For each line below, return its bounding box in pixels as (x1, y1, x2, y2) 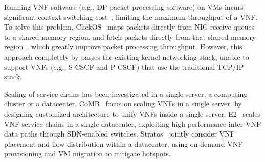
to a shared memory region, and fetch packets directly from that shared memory (4, 31, 256, 42)
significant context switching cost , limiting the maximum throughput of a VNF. (4, 11, 258, 22)
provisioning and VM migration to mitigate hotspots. (4, 148, 171, 159)
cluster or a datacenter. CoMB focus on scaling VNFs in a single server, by (4, 98, 242, 109)
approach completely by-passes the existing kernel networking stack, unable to (4, 51, 249, 62)
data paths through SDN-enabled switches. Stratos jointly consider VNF (4, 128, 235, 139)
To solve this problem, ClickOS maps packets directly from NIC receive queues (4, 21, 255, 32)
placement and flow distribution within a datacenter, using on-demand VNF (4, 138, 243, 149)
